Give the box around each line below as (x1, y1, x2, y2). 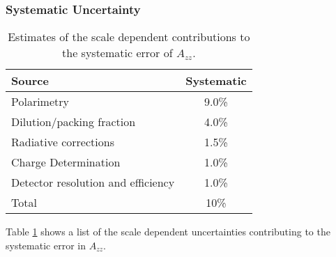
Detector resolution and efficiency (11, 174, 175, 191)
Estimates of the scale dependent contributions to (8, 29, 250, 45)
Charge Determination (11, 154, 121, 171)
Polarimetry (11, 93, 69, 110)
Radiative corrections (11, 134, 114, 150)
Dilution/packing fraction (11, 114, 136, 130)
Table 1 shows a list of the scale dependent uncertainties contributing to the (6, 224, 330, 239)
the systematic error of (62, 45, 173, 61)
